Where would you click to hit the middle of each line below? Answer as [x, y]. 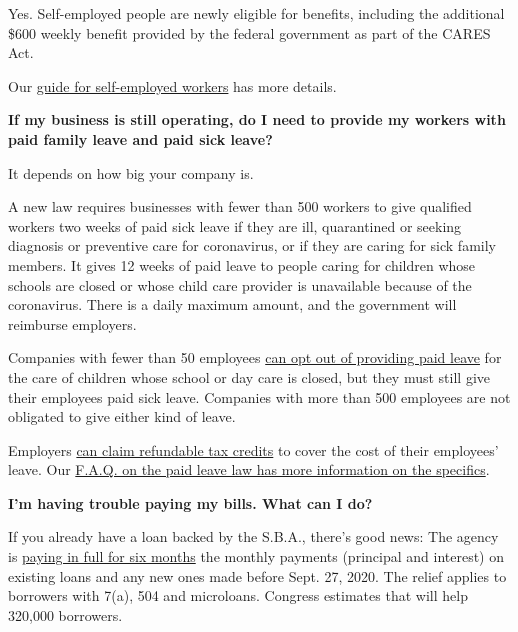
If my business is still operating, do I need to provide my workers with [257, 119]
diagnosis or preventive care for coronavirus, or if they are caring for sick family [252, 245]
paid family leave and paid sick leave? [140, 138]
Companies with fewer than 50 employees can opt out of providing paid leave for [255, 357]
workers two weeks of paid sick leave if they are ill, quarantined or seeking [235, 225]
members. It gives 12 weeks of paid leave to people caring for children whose [242, 264]
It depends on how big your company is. [131, 172]
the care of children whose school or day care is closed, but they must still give [249, 376]
